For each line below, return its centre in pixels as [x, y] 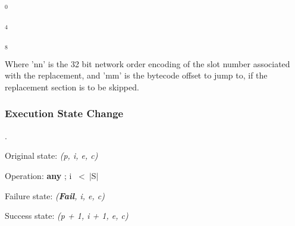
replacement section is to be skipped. [72, 87]
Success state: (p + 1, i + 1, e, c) [67, 216]
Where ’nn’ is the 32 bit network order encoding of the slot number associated [147, 63]
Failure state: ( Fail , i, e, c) [55, 195]
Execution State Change [64, 113]
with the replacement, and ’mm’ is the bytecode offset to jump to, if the [136, 75]
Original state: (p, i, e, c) [51, 156]
